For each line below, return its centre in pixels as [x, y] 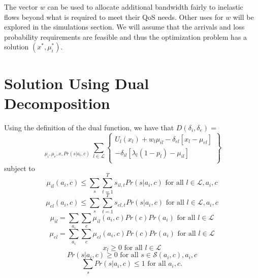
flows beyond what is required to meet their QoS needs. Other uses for [114, 17]
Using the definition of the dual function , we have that [89, 127]
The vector [21, 7]
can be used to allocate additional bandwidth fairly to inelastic [145, 7]
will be [243, 17]
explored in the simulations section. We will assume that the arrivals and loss [124, 27]
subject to [20, 168]
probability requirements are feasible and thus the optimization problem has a [126, 36]
